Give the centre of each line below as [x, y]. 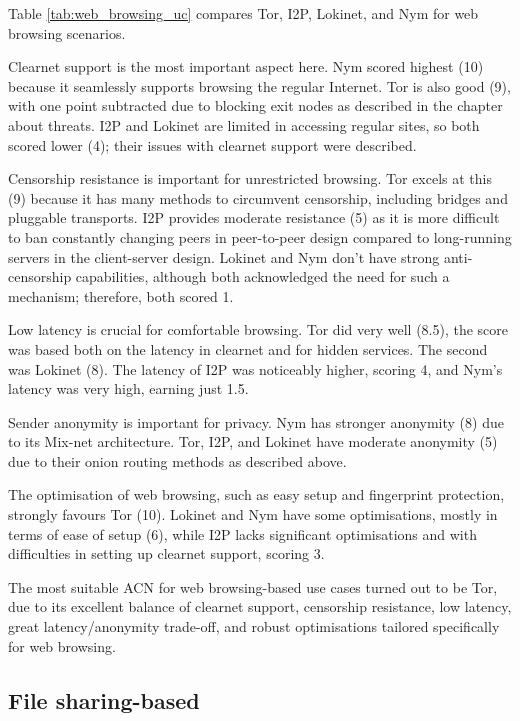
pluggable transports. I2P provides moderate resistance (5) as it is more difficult [254, 217]
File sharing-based [104, 699]
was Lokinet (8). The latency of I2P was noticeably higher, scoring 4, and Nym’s [255, 368]
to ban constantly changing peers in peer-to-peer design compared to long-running [260, 236]
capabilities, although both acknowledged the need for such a [262, 276]
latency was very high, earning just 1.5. [128, 388]
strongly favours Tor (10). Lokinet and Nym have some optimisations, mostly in [253, 514]
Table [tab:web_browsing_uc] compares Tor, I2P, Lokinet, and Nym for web [243, 13]
